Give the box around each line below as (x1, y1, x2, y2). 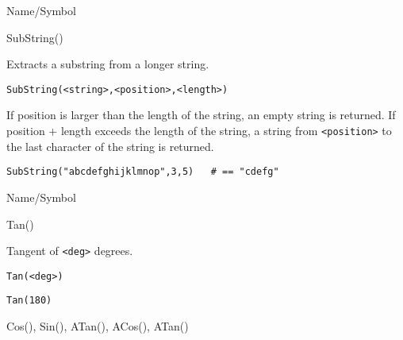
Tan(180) (6, 295, 52, 307)
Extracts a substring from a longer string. (6, 56, 209, 72)
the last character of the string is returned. (6, 137, 214, 154)
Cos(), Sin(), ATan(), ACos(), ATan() (6, 318, 189, 334)
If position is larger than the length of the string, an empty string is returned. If (6, 106, 396, 123)
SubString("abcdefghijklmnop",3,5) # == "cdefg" (6, 166, 279, 178)
